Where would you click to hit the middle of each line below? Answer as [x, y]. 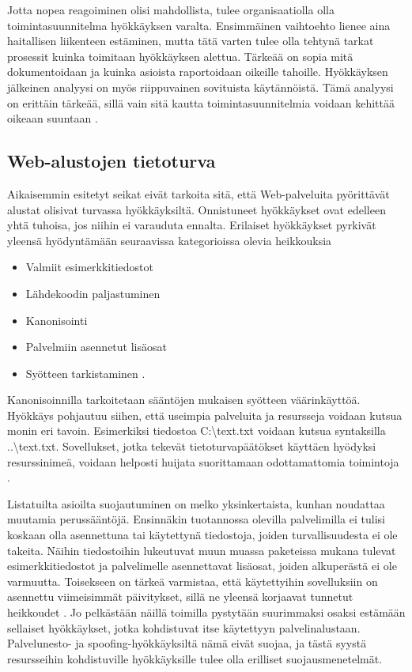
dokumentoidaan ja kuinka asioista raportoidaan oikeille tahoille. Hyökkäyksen [198, 72]
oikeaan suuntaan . [53, 118]
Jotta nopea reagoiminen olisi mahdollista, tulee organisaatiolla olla [171, 9]
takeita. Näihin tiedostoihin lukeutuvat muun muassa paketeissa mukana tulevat [202, 550]
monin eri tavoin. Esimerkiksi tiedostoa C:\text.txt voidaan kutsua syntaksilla [197, 430]
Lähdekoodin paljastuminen [93, 293]
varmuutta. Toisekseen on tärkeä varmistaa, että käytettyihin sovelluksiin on [193, 581]
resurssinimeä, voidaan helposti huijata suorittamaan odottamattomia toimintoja [203, 461]
